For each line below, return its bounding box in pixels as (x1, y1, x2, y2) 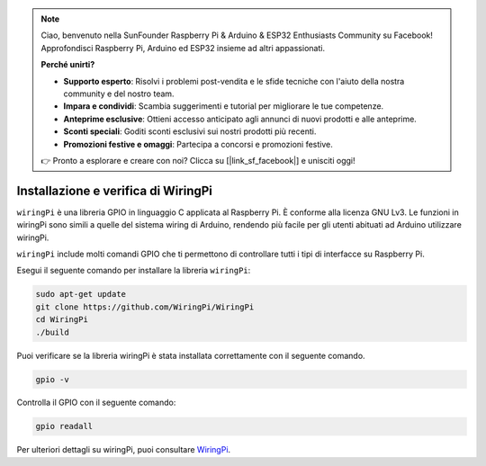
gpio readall (35, 421, 94, 432)
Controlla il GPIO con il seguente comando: (16, 397, 176, 408)
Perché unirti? (40, 59, 95, 70)
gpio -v (35, 374, 69, 384)
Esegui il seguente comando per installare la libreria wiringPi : (16, 265, 251, 276)
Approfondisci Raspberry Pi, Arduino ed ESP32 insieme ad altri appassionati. (40, 42, 326, 53)
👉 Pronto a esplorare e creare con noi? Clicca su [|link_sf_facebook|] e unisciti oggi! (40, 155, 355, 166)
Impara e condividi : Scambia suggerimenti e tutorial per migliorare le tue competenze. (63, 101, 384, 112)
